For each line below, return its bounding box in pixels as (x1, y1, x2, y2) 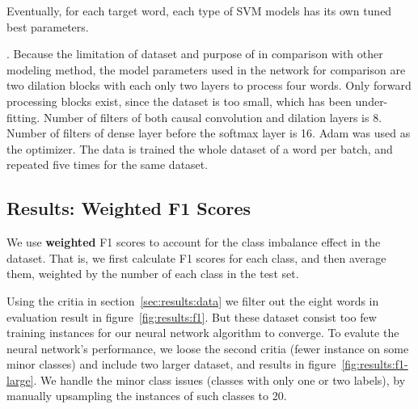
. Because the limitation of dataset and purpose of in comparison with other (6, 45, 383, 62)
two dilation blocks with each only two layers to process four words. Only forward (6, 77, 412, 94)
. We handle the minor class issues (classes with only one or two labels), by (33, 371, 406, 388)
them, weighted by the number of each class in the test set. (6, 265, 299, 282)
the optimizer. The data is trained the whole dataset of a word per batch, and (6, 140, 393, 157)
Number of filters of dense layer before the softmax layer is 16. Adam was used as (6, 124, 411, 141)
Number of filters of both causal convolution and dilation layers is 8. (43, 108, 382, 125)
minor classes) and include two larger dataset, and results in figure (6, 356, 336, 373)
